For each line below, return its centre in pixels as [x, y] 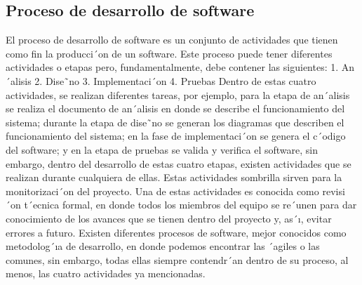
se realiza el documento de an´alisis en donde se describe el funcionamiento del [175, 108]
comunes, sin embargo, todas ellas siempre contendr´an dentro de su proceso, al [177, 259]
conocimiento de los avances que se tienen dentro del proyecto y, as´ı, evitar [169, 218]
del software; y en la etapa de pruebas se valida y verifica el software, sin [162, 149]
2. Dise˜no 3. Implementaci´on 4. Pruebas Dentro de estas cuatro [175, 80]
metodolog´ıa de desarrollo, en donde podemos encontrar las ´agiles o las [163, 246]
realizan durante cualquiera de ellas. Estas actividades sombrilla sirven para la [174, 177]
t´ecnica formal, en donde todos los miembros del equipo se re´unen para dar [190, 205]
